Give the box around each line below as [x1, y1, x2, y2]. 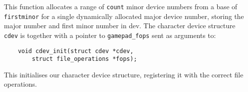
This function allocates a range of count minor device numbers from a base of [4, 1, 237, 11]
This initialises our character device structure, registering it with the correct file [4, 69, 244, 79]
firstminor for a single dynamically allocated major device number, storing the [4, 11, 244, 21]
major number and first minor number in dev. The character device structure [4, 20, 236, 31]
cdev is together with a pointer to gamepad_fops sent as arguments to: [4, 30, 216, 40]
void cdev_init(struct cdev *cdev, [18, 47, 134, 55]
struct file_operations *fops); [32, 55, 137, 63]
